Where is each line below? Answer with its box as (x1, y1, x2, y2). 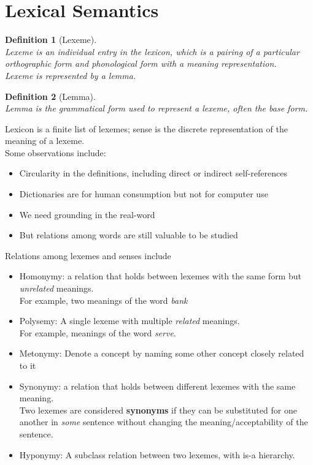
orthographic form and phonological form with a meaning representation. (5, 57, 277, 70)
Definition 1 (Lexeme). (5, 33, 97, 46)
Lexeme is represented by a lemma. (5, 69, 136, 81)
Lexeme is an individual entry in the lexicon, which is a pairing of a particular (5, 45, 299, 58)
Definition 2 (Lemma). (5, 89, 96, 102)
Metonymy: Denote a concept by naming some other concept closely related (19, 347, 304, 360)
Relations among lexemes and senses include (5, 249, 171, 262)
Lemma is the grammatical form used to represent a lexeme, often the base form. (5, 102, 308, 115)
